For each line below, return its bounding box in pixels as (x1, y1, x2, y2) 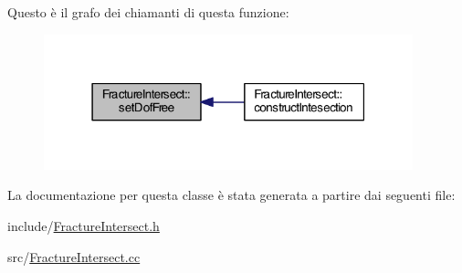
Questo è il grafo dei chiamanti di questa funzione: (7, 3, 289, 21)
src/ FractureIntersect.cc (7, 247, 141, 266)
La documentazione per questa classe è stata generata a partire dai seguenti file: (7, 185, 456, 205)
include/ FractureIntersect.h (7, 216, 160, 236)
